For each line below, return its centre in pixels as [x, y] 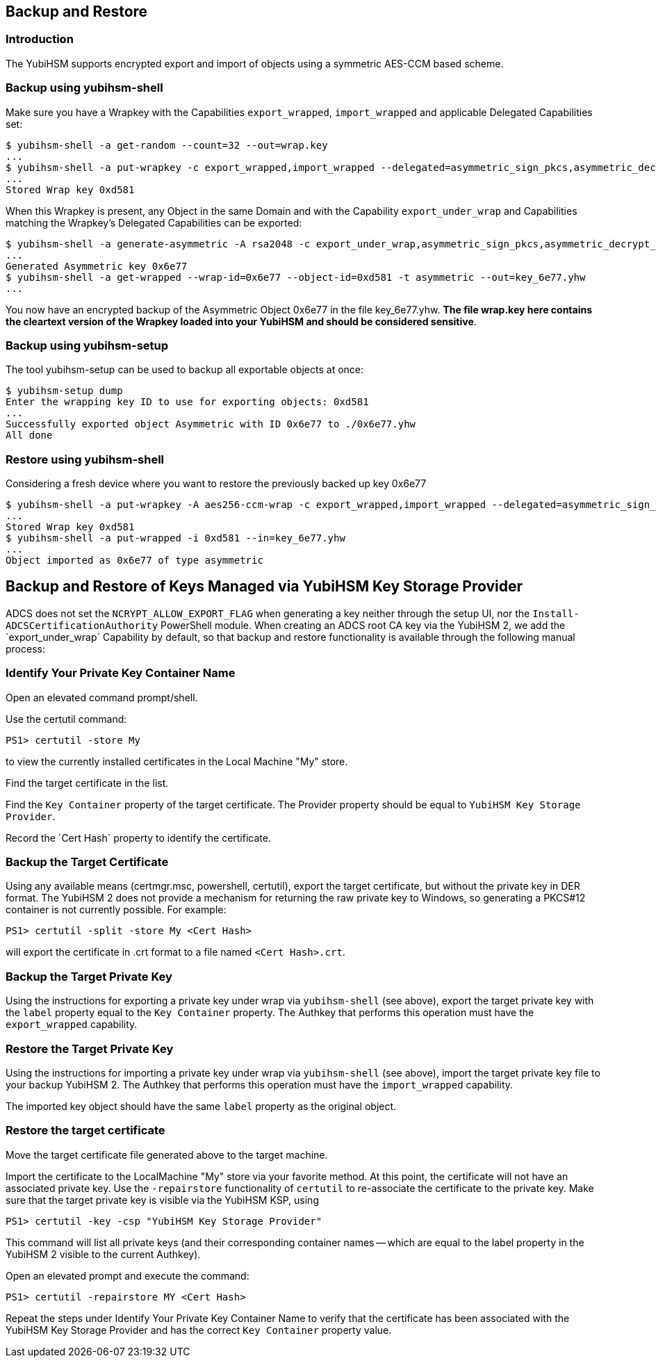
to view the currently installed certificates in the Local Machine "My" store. [177, 761]
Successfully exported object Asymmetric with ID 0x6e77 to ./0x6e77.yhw [211, 424]
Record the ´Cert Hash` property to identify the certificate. [138, 838]
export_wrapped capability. [72, 1025]
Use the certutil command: [66, 719]
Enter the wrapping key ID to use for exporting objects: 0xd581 [187, 402]
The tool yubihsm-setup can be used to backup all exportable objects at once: [185, 370]
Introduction [40, 39]
